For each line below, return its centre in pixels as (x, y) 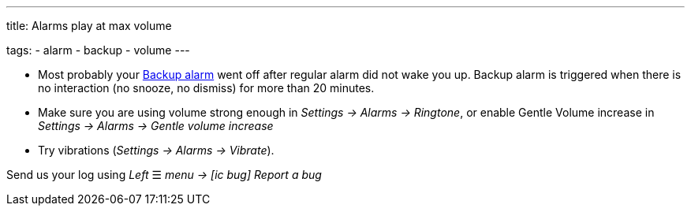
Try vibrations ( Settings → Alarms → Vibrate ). (156, 150)
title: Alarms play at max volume (89, 26)
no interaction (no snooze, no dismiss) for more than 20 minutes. (206, 88)
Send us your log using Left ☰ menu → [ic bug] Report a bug (164, 175)
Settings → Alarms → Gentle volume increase (156, 126)
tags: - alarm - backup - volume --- (98, 50)
